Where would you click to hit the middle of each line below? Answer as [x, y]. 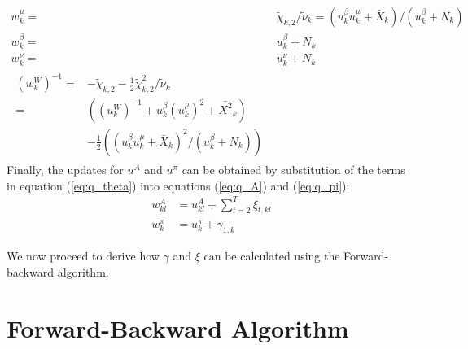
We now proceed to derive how [83, 256]
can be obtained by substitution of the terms [293, 169]
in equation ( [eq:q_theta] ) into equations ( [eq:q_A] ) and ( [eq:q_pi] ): [178, 185]
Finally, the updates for [65, 169]
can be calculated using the [272, 256]
